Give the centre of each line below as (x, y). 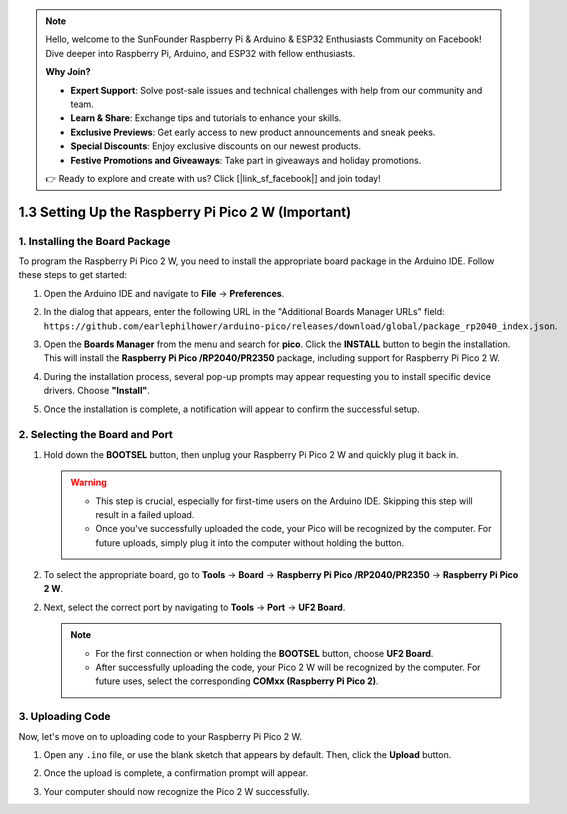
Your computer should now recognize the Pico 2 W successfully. (176, 791)
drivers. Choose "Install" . (96, 391)
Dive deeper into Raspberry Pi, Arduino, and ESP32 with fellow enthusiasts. (200, 53)
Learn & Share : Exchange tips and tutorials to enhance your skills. (206, 118)
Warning (88, 482)
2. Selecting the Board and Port (96, 435)
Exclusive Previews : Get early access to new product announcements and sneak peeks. (253, 132)
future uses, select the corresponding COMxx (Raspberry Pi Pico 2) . (237, 681)
